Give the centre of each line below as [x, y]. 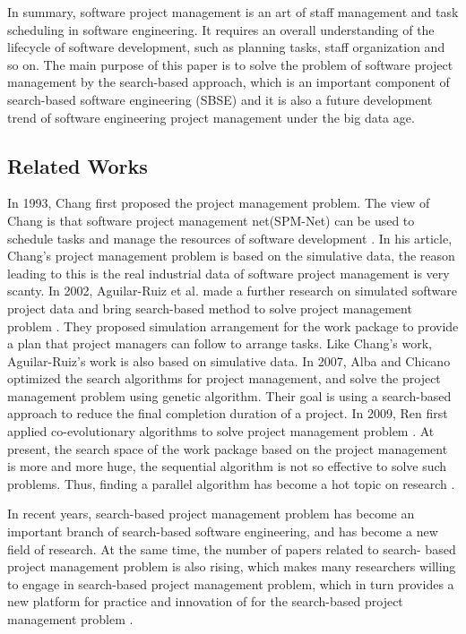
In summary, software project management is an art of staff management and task [233, 12]
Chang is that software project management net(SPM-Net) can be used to [211, 220]
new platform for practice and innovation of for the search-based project [205, 601]
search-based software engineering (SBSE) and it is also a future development [220, 99]
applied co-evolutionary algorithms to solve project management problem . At [221, 431]
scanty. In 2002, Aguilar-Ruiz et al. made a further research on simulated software [232, 291]
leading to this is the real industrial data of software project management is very [229, 273]
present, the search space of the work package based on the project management [228, 448]
